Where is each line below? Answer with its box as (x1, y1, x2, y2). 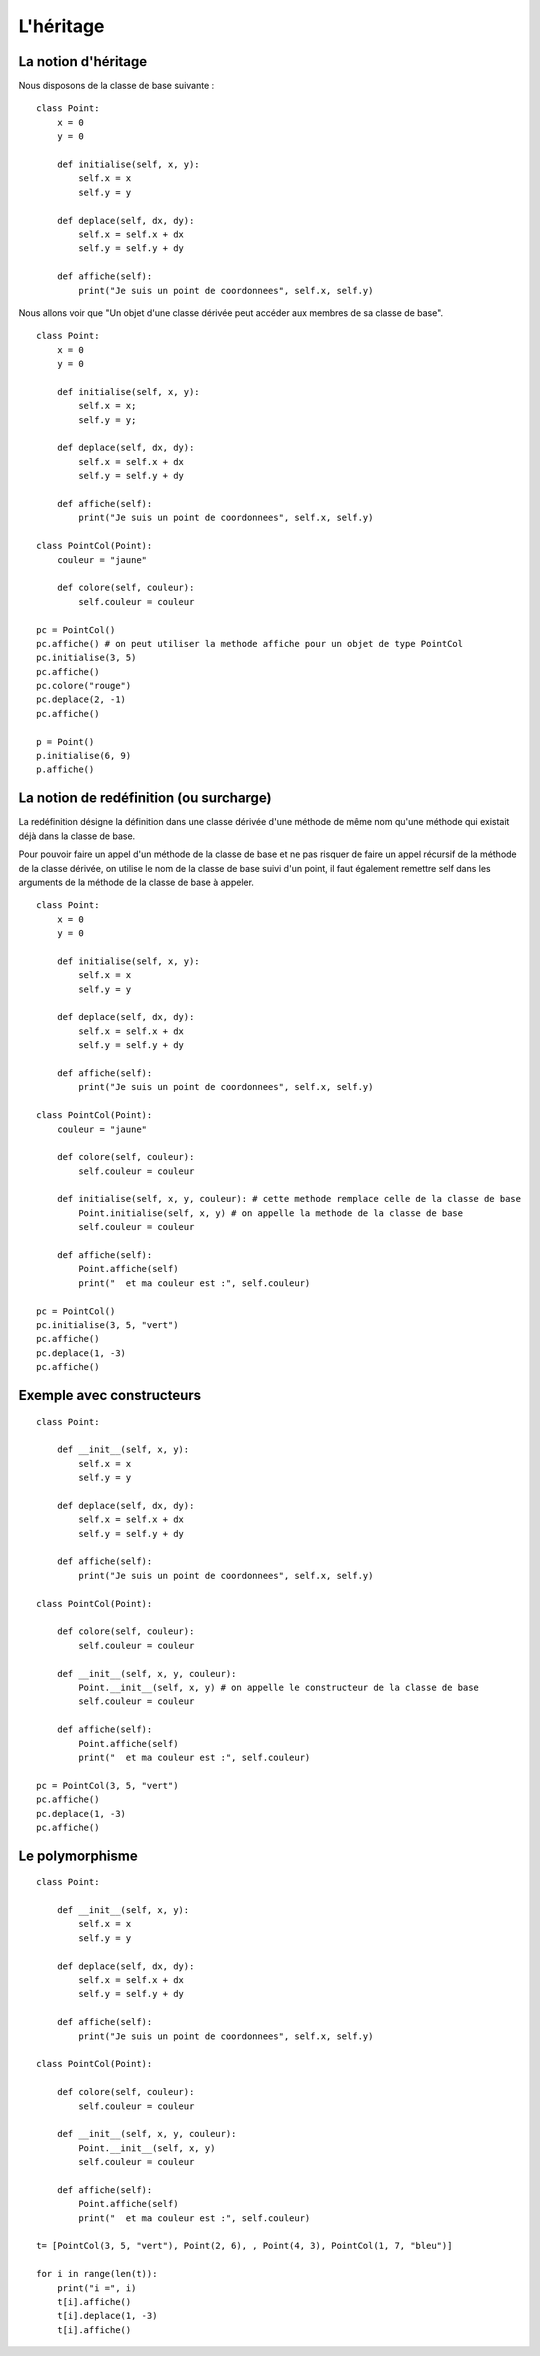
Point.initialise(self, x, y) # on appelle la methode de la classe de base (78, 1207, 464, 1219)
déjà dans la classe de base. (18, 830, 136, 842)
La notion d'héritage (18, 53, 148, 70)
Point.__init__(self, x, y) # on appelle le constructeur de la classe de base (78, 1682, 480, 1693)
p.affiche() (36, 764, 95, 775)
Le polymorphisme (18, 1847, 139, 1864)
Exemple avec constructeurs (18, 1386, 202, 1404)
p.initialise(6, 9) (36, 750, 132, 762)
